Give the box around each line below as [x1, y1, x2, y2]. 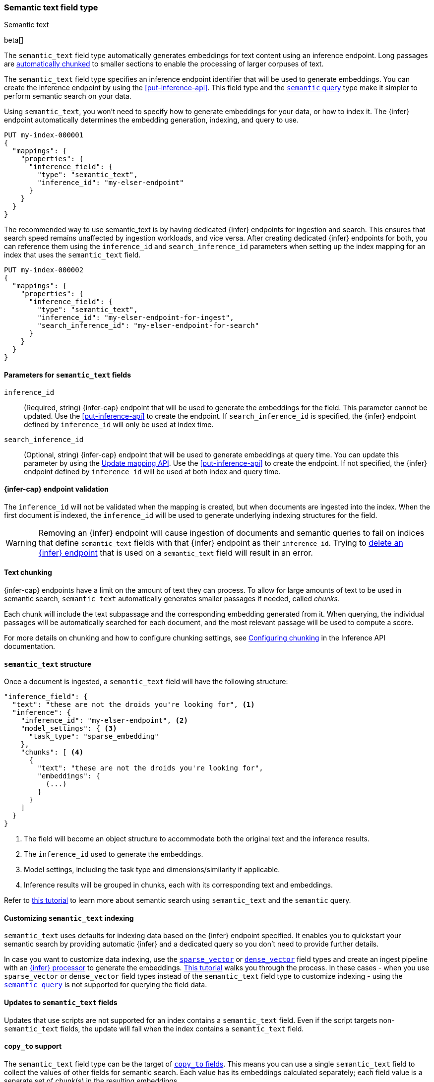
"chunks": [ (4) [20, 748, 84, 757]
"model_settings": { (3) [20, 724, 117, 733]
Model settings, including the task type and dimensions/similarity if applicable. [24, 865, 280, 874]
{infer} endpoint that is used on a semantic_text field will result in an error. [38, 547, 313, 558]
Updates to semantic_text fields [4, 998, 118, 1007]
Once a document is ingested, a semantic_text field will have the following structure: [4, 677, 288, 686]
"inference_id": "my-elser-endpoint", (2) [20, 716, 188, 725]
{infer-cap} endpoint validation [4, 485, 109, 494]
